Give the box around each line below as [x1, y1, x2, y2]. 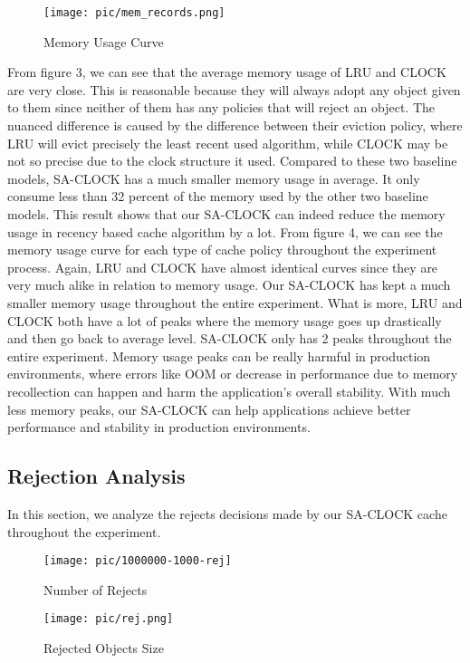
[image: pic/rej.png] [43, 612, 174, 626]
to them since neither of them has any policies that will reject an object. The [7, 98, 435, 117]
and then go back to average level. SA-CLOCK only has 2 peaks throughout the [7, 329, 452, 348]
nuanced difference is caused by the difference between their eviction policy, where [7, 116, 463, 135]
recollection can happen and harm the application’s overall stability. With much [7, 381, 451, 400]
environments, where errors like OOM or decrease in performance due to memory [7, 364, 458, 383]
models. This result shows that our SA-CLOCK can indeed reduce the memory [7, 205, 446, 223]
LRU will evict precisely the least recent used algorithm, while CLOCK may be [7, 133, 448, 152]
